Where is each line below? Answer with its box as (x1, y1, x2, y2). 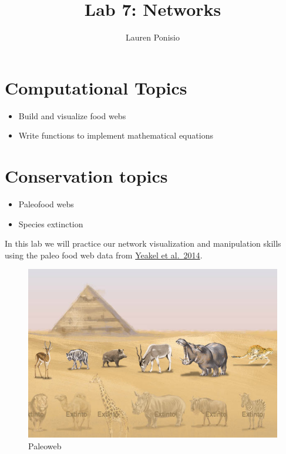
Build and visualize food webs (18, 109, 126, 122)
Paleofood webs (18, 197, 74, 210)
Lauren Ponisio (126, 31, 180, 43)
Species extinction (18, 217, 83, 230)
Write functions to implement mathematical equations (18, 129, 213, 142)
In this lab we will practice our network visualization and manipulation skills (5, 237, 281, 250)
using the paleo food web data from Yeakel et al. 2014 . (5, 248, 203, 261)
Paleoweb (28, 439, 62, 452)
